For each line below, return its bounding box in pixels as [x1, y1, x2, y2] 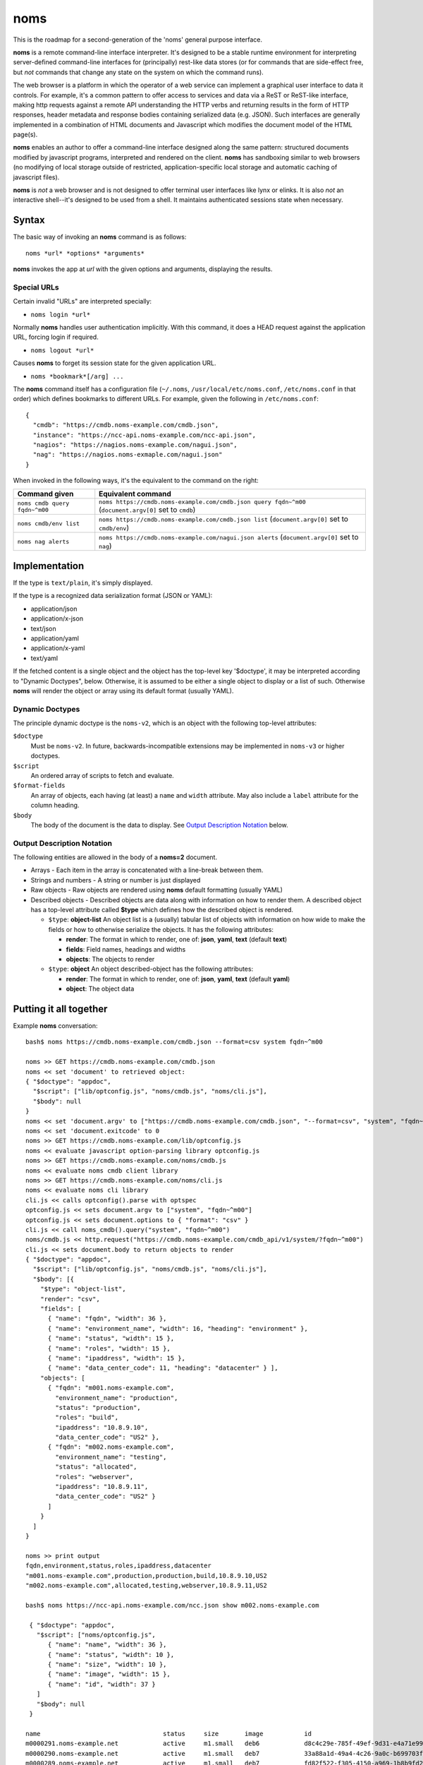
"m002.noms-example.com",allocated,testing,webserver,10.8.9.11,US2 [25, 1581, 267, 1589]
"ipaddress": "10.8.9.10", [55, 1423, 149, 1431]
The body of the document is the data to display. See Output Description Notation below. [30, 820, 288, 829]
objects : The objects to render [66, 955, 155, 963]
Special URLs [13, 282, 59, 292]
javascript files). [13, 173, 60, 181]
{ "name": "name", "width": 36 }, [47, 1641, 167, 1649]
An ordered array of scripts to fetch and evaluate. [30, 772, 174, 779]
